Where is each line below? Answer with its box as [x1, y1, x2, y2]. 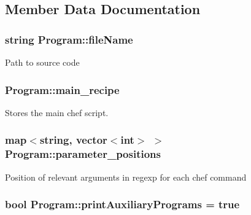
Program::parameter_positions [5, 146, 161, 162]
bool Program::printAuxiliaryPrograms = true [5, 197, 240, 212]
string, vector [39, 132, 107, 147]
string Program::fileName [5, 31, 133, 47]
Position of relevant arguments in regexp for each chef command [5, 170, 247, 183]
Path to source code [5, 56, 80, 68]
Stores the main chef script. [5, 106, 109, 119]
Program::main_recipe [5, 82, 120, 97]
